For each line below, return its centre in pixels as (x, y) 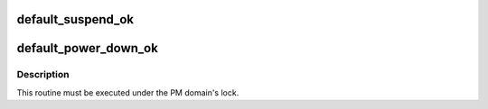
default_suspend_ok (75, 19)
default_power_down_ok (87, 48)
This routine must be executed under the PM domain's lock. (128, 92)
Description (43, 75)
